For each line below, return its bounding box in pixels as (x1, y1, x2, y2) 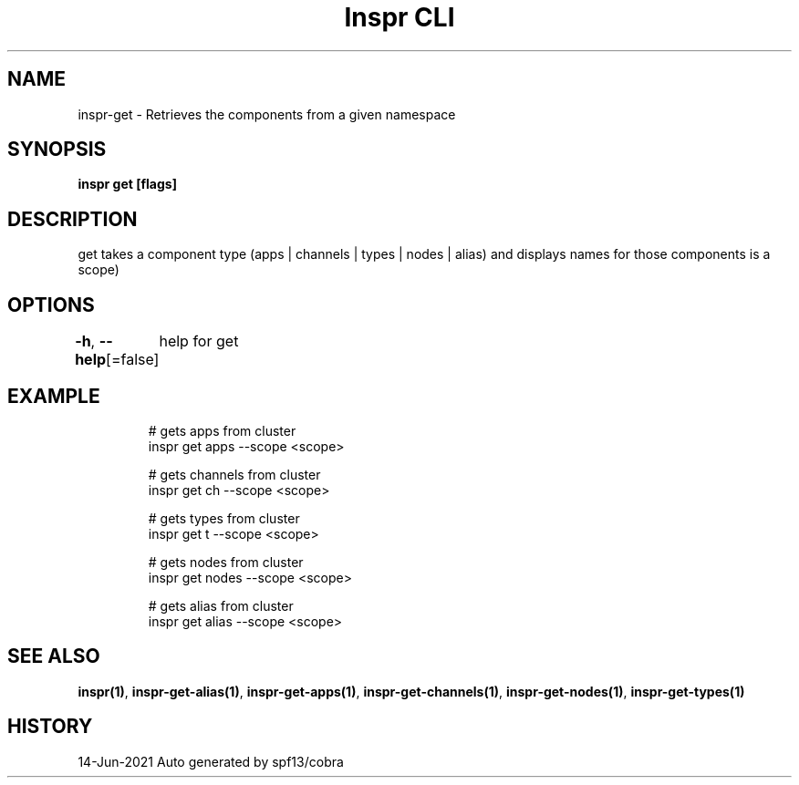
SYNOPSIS (7, 138, 107, 161)
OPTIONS (7, 293, 95, 316)
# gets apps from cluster (148, 422, 296, 439)
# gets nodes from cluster (148, 553, 304, 570)
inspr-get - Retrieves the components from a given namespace (78, 106, 456, 122)
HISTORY (7, 715, 93, 739)
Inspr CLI (344, 2, 455, 33)
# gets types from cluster (148, 510, 300, 526)
